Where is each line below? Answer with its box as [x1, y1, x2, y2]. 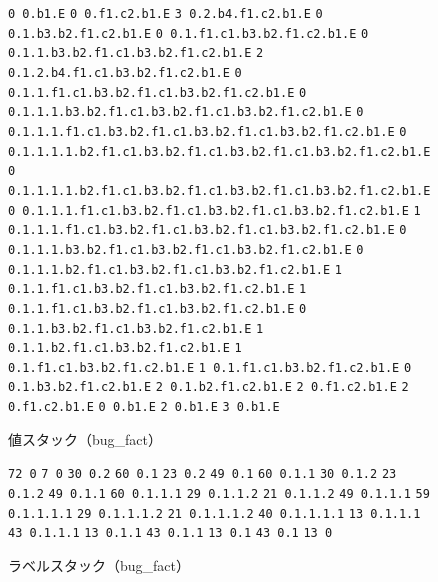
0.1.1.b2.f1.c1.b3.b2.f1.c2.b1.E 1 [8, 341, 242, 356]
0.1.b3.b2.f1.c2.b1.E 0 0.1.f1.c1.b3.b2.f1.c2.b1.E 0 [8, 26, 369, 41]
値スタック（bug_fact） [8, 428, 163, 449]
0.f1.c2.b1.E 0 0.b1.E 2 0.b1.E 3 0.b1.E [8, 400, 280, 415]
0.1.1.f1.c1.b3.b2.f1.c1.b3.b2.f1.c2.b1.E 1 [8, 282, 307, 297]
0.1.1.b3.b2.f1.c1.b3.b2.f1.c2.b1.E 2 [8, 46, 264, 61]
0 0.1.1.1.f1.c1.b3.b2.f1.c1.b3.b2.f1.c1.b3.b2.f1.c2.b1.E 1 [8, 203, 421, 218]
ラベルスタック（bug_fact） [8, 555, 191, 575]
